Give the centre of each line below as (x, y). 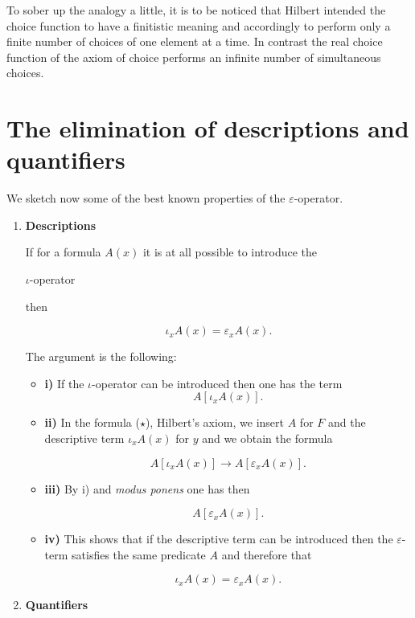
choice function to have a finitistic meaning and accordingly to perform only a (199, 25)
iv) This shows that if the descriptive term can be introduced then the (219, 539)
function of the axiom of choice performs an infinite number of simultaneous (194, 57)
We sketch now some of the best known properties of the (146, 198)
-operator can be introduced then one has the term (217, 383)
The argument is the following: (101, 356)
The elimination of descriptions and (208, 128)
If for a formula (63, 252)
